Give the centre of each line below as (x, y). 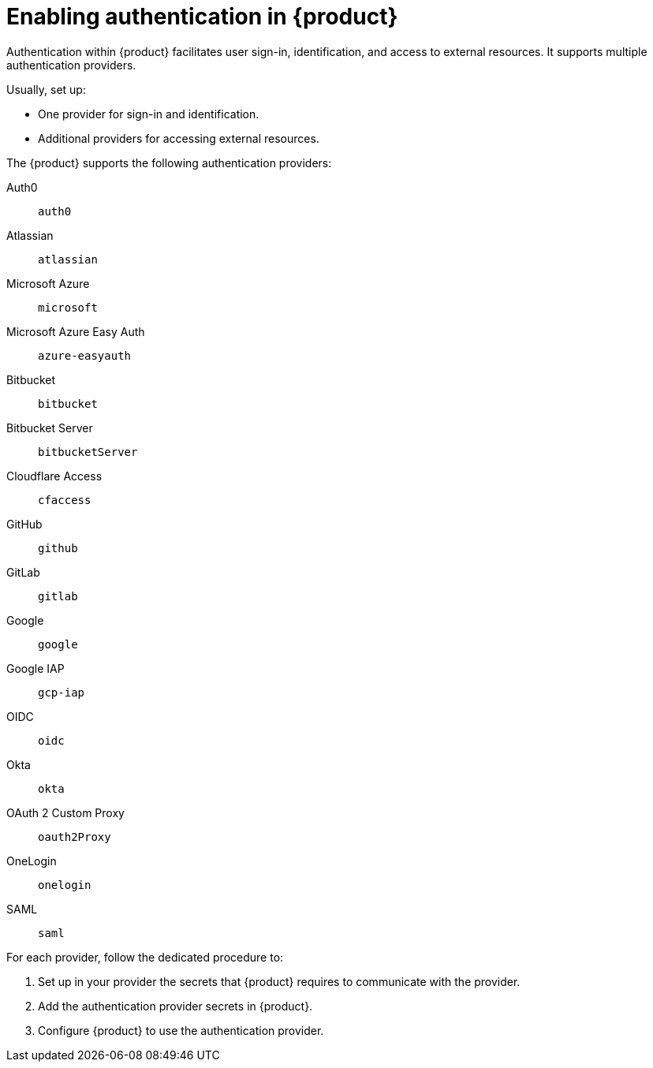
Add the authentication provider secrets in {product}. (175, 1006)
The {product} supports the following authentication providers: (169, 162)
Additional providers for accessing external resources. (179, 138)
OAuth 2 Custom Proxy (65, 812)
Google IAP (35, 668)
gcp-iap (62, 692)
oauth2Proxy (75, 836)
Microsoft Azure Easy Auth (76, 331)
